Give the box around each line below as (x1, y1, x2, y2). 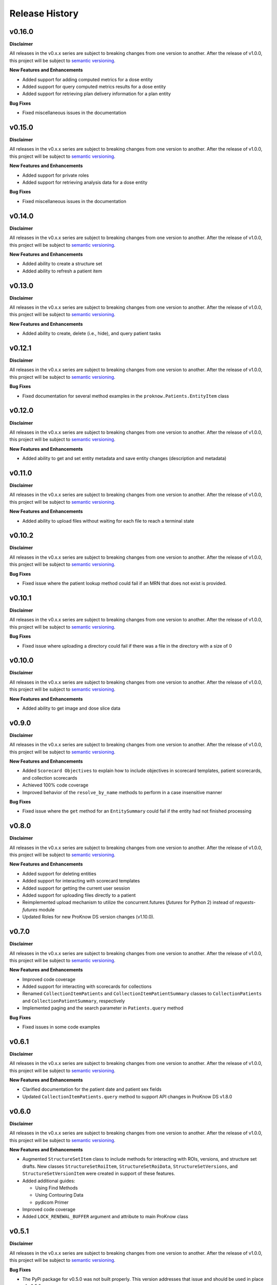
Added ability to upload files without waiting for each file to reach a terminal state (22, 518, 194, 524)
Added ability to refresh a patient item (22, 268, 103, 274)
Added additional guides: (22, 1178, 75, 1184)
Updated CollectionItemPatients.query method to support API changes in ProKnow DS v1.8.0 (22, 1093, 232, 1099)
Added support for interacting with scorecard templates (22, 878, 141, 884)
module (38, 906, 55, 912)
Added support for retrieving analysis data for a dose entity (22, 179, 148, 186)
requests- (235, 899, 256, 906)
